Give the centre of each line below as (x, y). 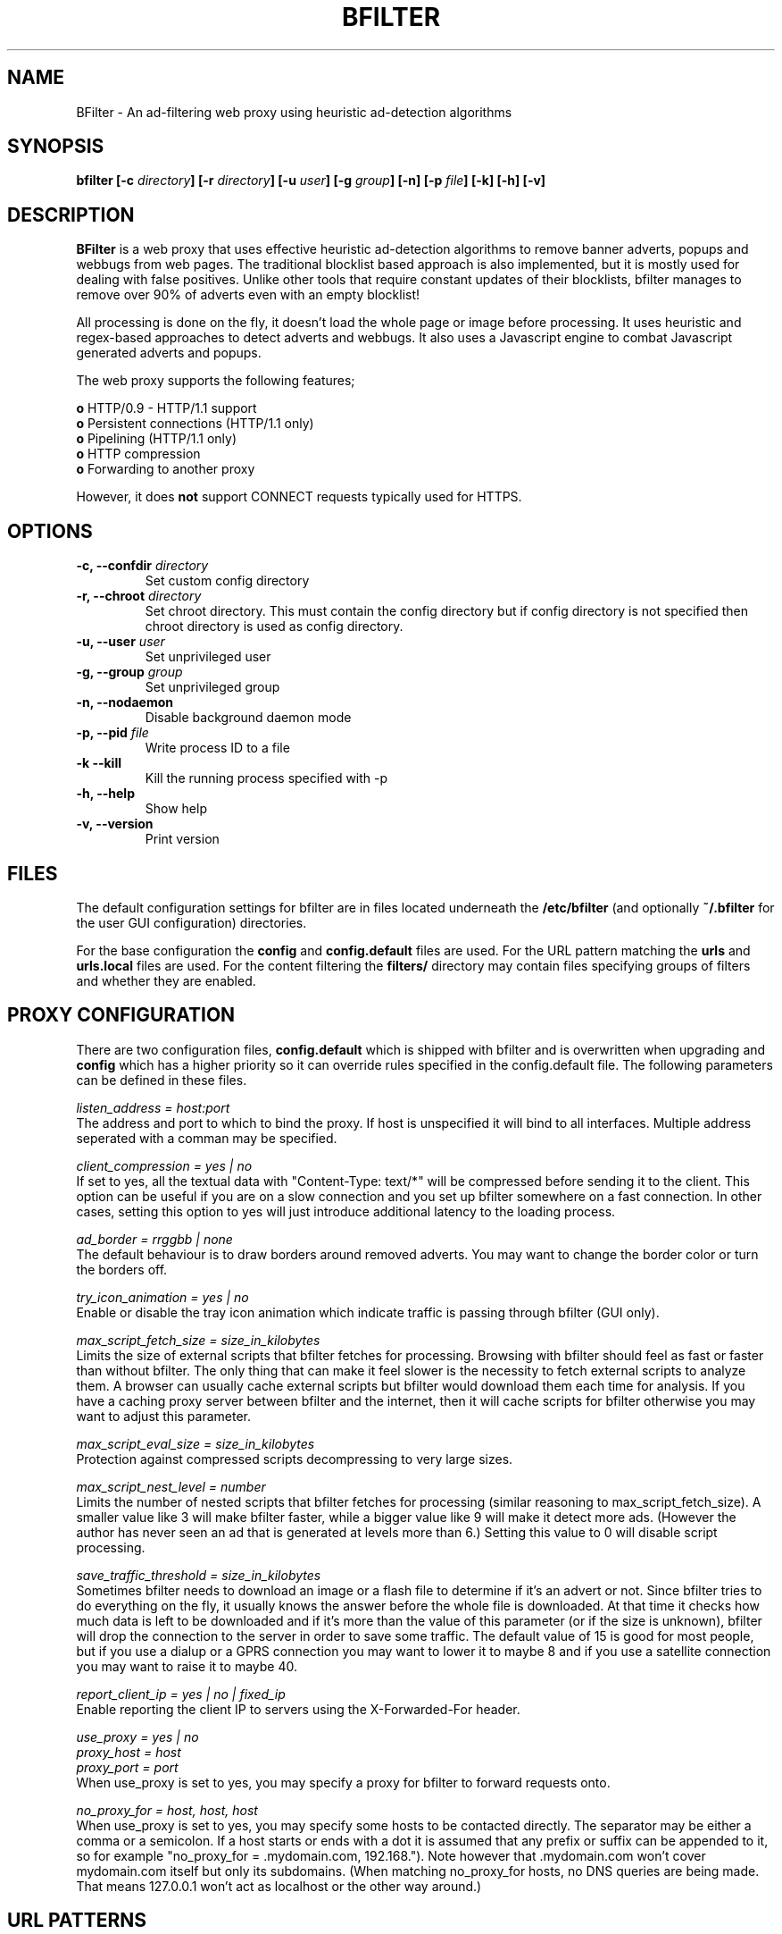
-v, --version (115, 824)
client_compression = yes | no (164, 1165)
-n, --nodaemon (125, 702)
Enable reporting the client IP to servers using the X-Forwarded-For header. (298, 1709)
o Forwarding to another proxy (166, 469)
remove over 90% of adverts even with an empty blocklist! (248, 295)
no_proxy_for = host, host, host (167, 1810)
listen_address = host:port (153, 1107)
